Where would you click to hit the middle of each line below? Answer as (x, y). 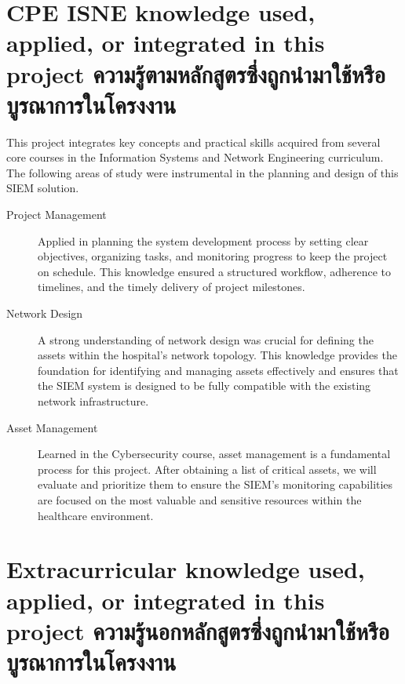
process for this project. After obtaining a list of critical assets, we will (207, 469)
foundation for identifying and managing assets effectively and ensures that (218, 370)
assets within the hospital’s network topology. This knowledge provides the (217, 355)
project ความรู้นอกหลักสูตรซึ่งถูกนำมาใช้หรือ (198, 630)
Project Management (57, 215)
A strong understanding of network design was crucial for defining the (206, 339)
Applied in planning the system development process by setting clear (203, 240)
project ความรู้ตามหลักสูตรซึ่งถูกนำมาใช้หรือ (196, 73)
